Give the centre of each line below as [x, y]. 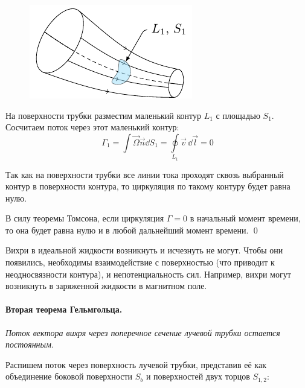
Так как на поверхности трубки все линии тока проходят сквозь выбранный [145, 174]
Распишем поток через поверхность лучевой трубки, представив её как [136, 364]
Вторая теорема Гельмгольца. [64, 309]
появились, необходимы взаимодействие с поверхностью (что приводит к [140, 262]
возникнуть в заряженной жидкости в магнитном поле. [106, 286]
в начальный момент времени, [245, 218]
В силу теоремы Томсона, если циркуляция [85, 218]
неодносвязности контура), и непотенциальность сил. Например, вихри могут [148, 274]
